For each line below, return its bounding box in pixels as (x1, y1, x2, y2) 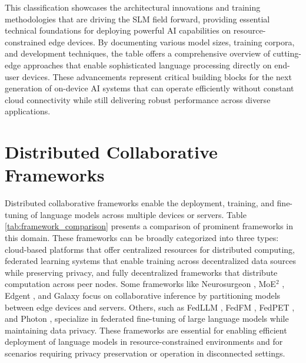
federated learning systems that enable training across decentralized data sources (5, 255, 297, 267)
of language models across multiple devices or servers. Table (31, 208, 247, 220)
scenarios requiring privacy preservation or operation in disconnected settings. (5, 346, 285, 359)
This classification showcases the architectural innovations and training (5, 1, 261, 13)
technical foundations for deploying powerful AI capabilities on (5, 24, 231, 37)
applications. (5, 105, 51, 117)
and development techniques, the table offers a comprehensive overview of (5, 47, 271, 60)
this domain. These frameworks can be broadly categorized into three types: (5, 232, 279, 244)
